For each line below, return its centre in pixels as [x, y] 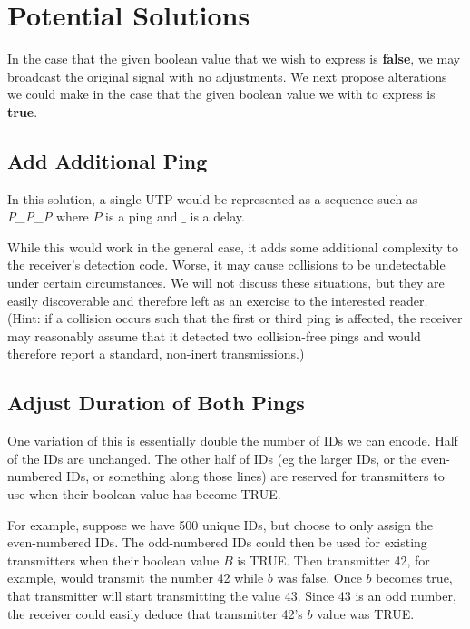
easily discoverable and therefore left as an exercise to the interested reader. [218, 300]
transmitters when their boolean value [113, 560]
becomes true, [414, 578]
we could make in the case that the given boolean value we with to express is [221, 94]
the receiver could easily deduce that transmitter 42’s [155, 613]
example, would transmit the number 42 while [136, 578]
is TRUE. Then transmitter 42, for [333, 560]
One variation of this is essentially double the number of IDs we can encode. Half [233, 441]
